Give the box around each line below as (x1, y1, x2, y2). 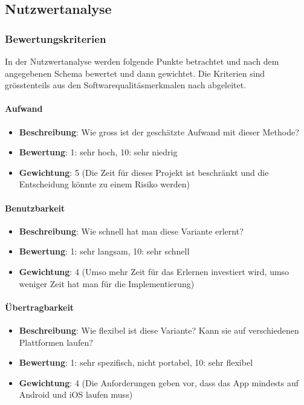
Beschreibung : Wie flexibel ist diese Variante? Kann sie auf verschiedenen (19, 323, 299, 336)
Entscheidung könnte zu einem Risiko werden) (19, 178, 190, 190)
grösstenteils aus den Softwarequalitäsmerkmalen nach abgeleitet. (5, 79, 247, 91)
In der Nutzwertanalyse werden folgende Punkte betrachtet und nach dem (5, 55, 279, 67)
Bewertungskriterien (5, 31, 106, 46)
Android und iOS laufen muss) (19, 388, 133, 401)
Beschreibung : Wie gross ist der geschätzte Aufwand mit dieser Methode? (19, 125, 299, 138)
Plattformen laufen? (19, 335, 93, 348)
